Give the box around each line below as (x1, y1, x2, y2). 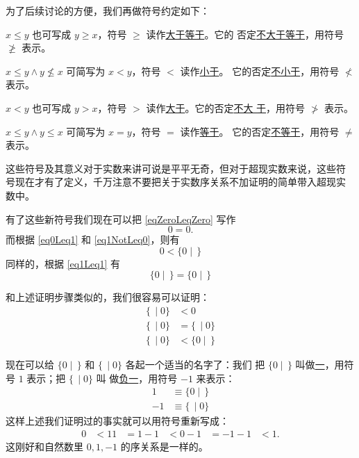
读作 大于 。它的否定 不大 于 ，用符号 (146, 100, 306, 115)
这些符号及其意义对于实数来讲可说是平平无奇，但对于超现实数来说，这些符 (6, 161, 346, 175)
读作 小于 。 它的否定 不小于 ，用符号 (180, 63, 340, 78)
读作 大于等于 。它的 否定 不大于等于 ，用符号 (146, 26, 344, 41)
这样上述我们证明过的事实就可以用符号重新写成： (6, 414, 229, 428)
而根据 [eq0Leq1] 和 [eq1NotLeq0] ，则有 (6, 232, 180, 247)
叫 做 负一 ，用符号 (96, 370, 178, 385)
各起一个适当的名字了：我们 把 (125, 357, 265, 371)
